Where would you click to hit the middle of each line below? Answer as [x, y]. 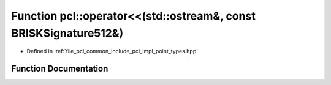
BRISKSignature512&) [67, 33]
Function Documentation [60, 69]
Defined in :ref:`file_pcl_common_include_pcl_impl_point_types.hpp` [112, 51]
